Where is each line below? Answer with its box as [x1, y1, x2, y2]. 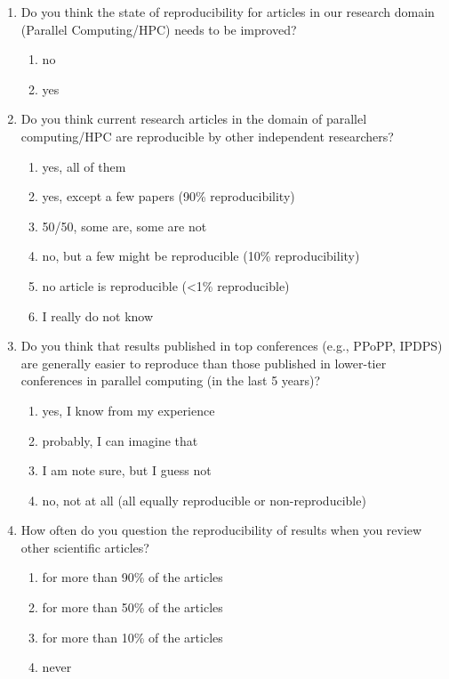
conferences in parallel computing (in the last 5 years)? [20, 371, 321, 390]
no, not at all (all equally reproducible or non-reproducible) [42, 490, 366, 509]
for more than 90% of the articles [42, 568, 223, 586]
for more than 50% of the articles [42, 598, 223, 617]
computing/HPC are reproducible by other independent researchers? [20, 126, 394, 145]
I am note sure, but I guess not [42, 461, 212, 480]
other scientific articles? [20, 538, 149, 556]
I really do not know [42, 306, 154, 325]
